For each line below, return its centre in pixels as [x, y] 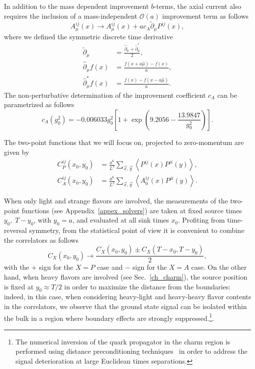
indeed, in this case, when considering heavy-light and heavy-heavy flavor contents [127, 297]
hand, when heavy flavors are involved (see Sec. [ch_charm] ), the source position [126, 277]
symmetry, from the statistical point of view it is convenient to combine [137, 230]
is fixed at [19, 286]
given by [17, 152]
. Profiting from [201, 220]
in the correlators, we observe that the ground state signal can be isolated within [126, 306]
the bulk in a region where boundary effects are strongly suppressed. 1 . [109, 317]
